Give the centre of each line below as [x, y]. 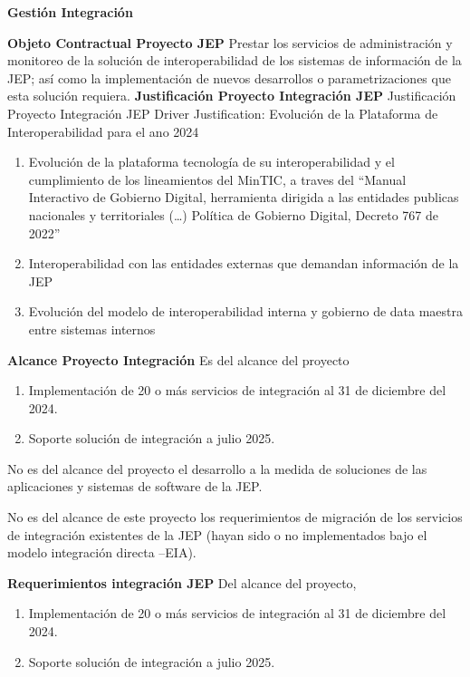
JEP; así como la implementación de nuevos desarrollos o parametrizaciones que [229, 77]
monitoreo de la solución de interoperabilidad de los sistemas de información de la [235, 60]
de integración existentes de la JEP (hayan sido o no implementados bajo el [217, 534]
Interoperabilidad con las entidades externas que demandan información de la [244, 263]
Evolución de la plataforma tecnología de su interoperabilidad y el [211, 162]
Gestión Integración [70, 12]
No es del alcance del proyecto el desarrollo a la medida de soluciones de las [217, 468]
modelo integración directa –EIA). [102, 552]
